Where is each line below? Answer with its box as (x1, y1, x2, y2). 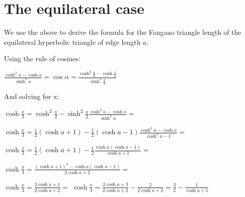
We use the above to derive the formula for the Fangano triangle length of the (4, 27, 242, 37)
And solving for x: (4, 91, 59, 101)
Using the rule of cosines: (4, 53, 81, 64)
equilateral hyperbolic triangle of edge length (4, 36, 141, 47)
